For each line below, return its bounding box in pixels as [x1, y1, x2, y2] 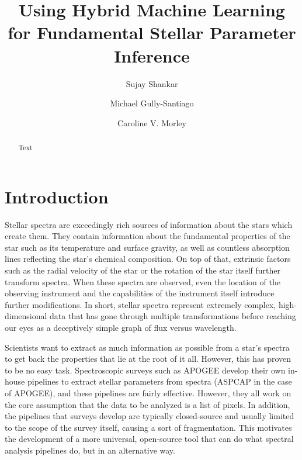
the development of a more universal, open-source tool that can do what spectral [5, 433, 294, 445]
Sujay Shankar [126, 77, 178, 89]
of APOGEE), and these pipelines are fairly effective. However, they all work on [5, 386, 291, 399]
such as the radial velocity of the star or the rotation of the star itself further [5, 264, 280, 276]
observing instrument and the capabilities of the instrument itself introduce [5, 287, 275, 299]
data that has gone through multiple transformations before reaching [50, 310, 296, 322]
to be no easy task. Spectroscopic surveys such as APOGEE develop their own [5, 364, 286, 376]
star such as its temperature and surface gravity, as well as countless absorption [5, 241, 290, 253]
